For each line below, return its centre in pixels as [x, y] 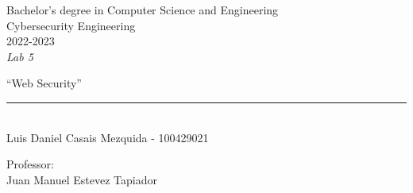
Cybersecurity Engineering [71, 25]
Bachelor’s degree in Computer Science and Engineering [143, 10]
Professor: [30, 164]
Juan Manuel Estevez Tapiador [82, 179]
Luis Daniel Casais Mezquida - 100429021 [108, 137]
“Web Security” [44, 83]
